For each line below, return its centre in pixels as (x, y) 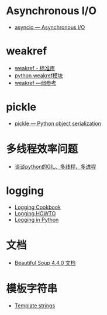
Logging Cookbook (38, 207)
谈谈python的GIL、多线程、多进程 (55, 166)
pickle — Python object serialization (58, 123)
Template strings (35, 306)
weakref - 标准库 (35, 68)
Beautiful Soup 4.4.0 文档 (45, 262)
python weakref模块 (39, 76)
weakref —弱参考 (35, 83)
